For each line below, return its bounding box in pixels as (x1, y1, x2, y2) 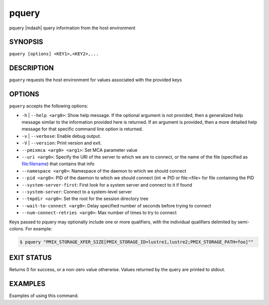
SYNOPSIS (9, 38, 43, 46)
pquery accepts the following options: (9, 103, 88, 109)
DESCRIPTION (9, 64, 54, 72)
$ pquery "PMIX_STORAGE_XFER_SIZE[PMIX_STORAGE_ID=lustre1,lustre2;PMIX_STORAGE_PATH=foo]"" (19, 239, 254, 245)
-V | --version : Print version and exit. (21, 140, 102, 146)
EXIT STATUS (9, 254, 52, 262)
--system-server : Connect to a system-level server (21, 189, 132, 195)
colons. (9, 225, 24, 231)
